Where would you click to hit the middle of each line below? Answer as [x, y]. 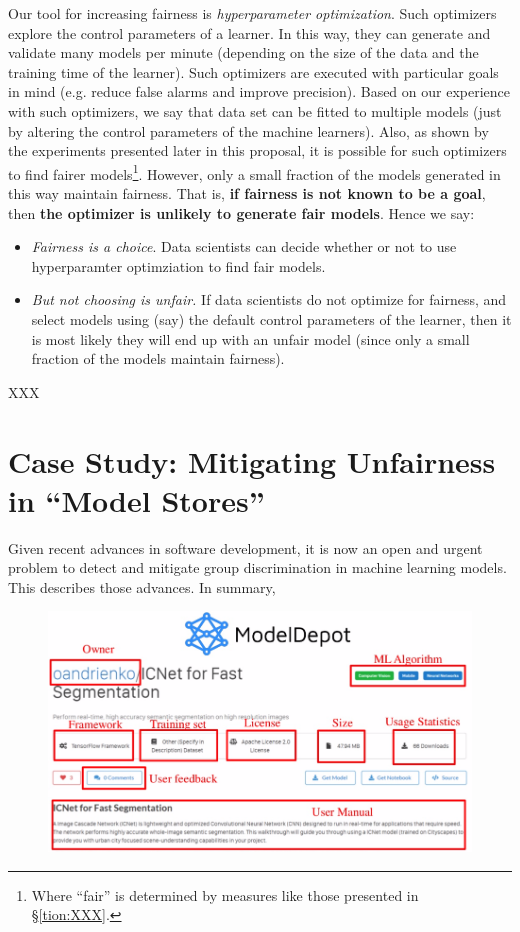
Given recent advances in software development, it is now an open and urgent [245, 547]
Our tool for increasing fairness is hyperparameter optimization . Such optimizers [252, 13]
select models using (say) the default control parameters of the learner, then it [271, 318]
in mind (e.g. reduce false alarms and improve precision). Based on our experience [259, 91]
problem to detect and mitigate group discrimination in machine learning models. [257, 567]
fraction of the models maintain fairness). [158, 358]
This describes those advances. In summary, [142, 586]
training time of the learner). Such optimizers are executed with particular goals [253, 71]
